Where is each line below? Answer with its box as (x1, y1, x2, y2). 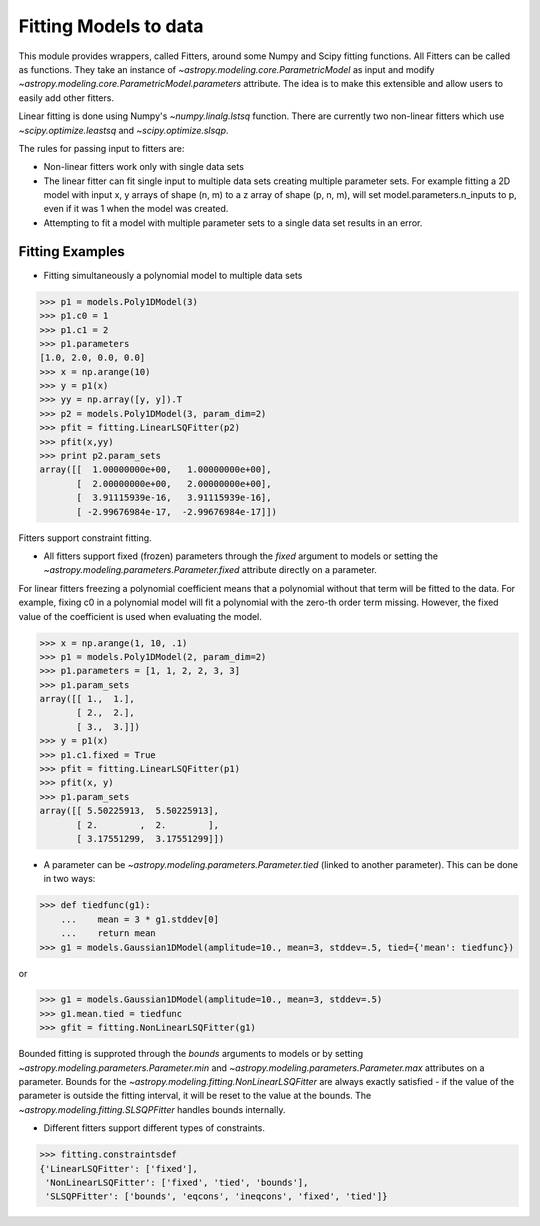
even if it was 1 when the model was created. (43, 203, 229, 215)
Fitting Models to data (18, 15, 204, 37)
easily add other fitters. (18, 91, 115, 104)
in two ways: (43, 873, 96, 885)
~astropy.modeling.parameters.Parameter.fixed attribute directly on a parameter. (43, 564, 377, 576)
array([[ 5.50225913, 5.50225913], (39, 805, 220, 817)
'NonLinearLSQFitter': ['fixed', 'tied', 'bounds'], (45, 1176, 309, 1188)
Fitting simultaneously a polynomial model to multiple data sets (43, 269, 303, 281)
